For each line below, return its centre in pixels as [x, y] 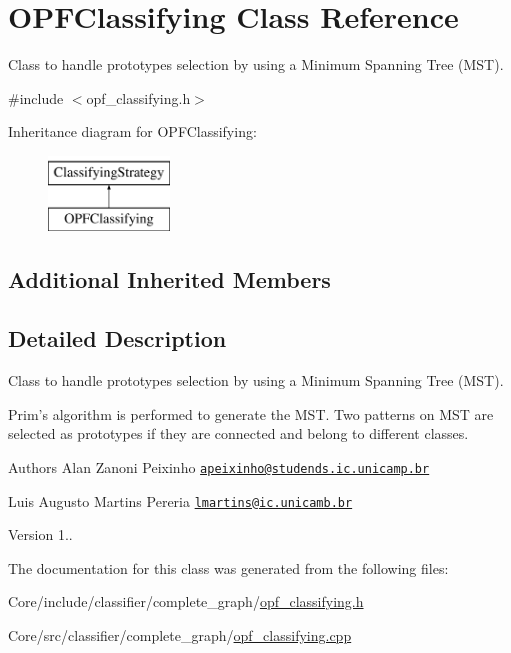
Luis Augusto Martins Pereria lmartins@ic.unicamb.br [180, 500]
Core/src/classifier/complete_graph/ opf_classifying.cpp [180, 634]
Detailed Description [117, 338]
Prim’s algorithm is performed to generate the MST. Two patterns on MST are [251, 413]
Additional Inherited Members [169, 279]
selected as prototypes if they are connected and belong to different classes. [238, 433]
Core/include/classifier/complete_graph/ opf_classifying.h [186, 601]
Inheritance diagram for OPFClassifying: [132, 131]
